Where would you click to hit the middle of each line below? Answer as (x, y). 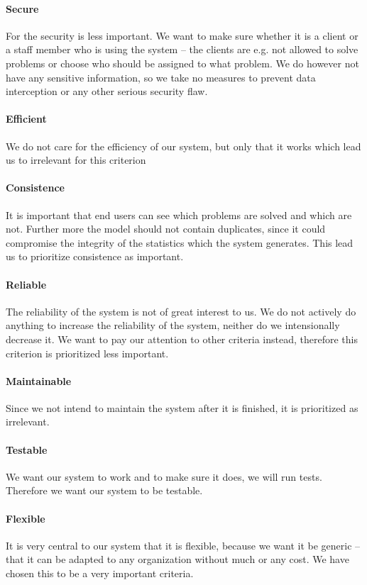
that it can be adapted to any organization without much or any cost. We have (177, 559)
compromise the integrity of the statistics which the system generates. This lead (180, 242)
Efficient (26, 119)
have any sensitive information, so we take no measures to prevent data (161, 77)
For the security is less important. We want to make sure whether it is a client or (182, 35)
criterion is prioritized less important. (87, 353)
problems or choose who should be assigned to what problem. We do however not (182, 63)
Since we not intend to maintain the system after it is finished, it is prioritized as (182, 407)
